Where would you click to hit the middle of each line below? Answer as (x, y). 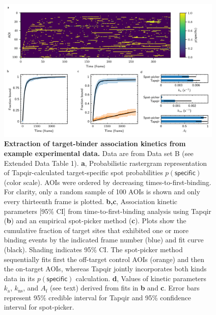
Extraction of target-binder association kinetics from (95, 144)
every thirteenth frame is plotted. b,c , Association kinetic (91, 201)
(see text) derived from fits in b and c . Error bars (125, 288)
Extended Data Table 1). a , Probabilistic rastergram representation (106, 163)
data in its (20, 278)
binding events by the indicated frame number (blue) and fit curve (104, 240)
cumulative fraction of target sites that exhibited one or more (96, 230)
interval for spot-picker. (39, 307)
